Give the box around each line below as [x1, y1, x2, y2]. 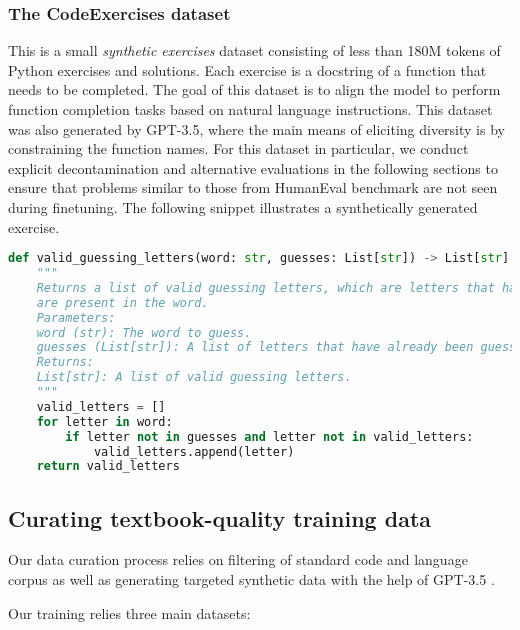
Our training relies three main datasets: [8, 602, 251, 623]
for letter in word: [36, 414, 173, 429]
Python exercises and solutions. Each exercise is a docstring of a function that [8, 59, 487, 80]
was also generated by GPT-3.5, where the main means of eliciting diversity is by [8, 118, 505, 139]
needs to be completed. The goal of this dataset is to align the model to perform [8, 79, 501, 100]
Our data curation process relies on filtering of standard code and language [8, 549, 468, 570]
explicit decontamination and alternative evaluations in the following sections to [8, 157, 498, 178]
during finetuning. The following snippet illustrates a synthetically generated [8, 196, 478, 217]
